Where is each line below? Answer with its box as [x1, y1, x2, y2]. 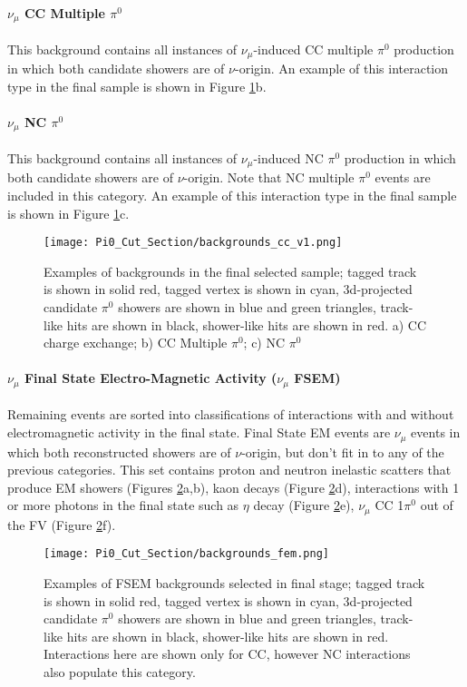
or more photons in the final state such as [7, 496, 239, 515]
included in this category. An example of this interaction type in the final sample [7, 186, 457, 204]
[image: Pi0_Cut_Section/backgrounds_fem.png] [44, 547, 329, 561]
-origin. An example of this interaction [234, 59, 449, 78]
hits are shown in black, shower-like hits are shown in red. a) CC [66, 315, 427, 334]
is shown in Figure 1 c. [7, 203, 130, 222]
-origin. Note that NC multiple [183, 168, 355, 187]
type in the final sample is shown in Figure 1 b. [7, 76, 267, 95]
